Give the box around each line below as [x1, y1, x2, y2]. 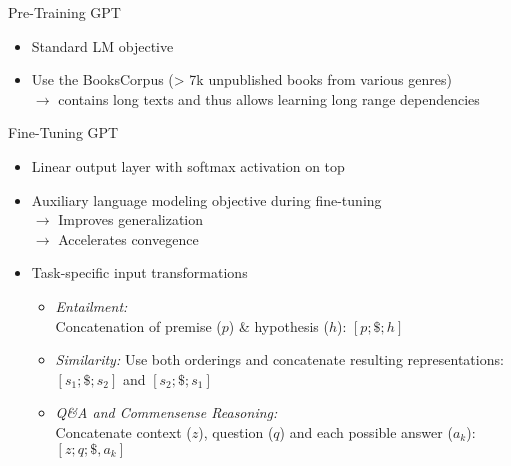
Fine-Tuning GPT [8, 122, 119, 143]
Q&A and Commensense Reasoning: [55, 402, 278, 423]
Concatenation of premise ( [55, 315, 222, 336]
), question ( [198, 421, 274, 442]
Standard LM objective [31, 35, 174, 56]
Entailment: [55, 295, 128, 316]
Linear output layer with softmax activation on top [31, 155, 345, 176]
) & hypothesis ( [228, 315, 329, 336]
